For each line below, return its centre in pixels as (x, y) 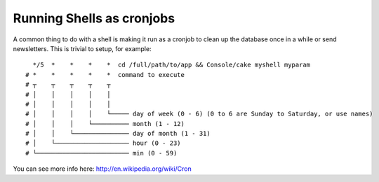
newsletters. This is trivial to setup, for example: (82, 48)
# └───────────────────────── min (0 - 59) (101, 153)
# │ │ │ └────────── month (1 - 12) (105, 124)
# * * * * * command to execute (105, 75)
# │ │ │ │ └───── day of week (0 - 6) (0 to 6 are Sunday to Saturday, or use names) (199, 114)
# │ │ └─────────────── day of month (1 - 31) (118, 134)
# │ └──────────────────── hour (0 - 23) (104, 143)
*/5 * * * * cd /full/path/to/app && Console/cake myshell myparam (172, 65)
